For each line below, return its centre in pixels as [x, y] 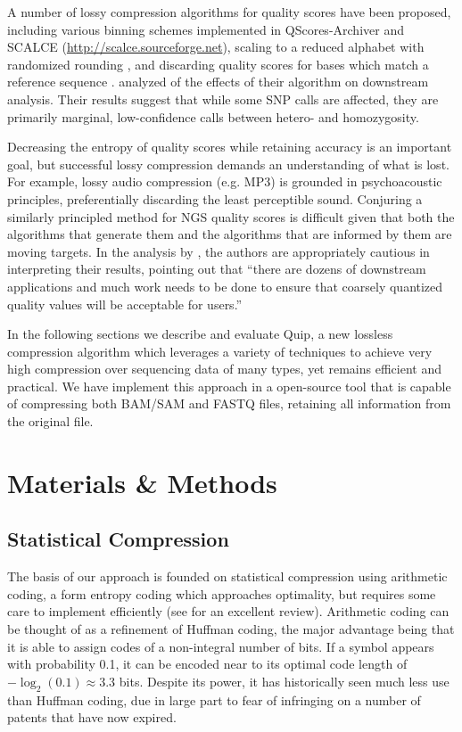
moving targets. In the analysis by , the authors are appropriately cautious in [219, 251]
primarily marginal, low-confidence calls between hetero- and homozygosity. [213, 116]
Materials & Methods [142, 482]
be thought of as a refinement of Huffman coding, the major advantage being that [231, 629]
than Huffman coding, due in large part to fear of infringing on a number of [214, 699]
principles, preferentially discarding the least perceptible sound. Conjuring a [215, 198]
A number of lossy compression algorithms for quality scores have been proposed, [229, 12]
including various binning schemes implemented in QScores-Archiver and [206, 29]
